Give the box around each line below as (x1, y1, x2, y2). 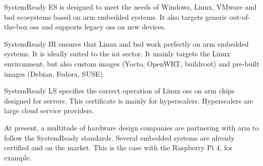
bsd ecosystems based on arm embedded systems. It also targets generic (4, 11, 227, 22)
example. (4, 152, 32, 162)
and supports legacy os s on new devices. (41, 21, 166, 32)
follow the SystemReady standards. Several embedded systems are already (4, 132, 235, 143)
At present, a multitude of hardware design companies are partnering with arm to (4, 122, 259, 132)
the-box (4, 21, 28, 32)
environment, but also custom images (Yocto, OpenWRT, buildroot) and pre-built (4, 58, 259, 69)
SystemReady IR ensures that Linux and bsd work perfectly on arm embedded (4, 38, 249, 49)
